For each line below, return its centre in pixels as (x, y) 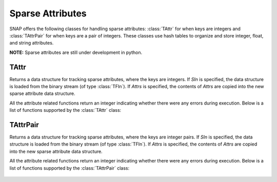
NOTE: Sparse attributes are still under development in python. (76, 52)
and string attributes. (32, 43)
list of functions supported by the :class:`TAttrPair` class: (70, 168)
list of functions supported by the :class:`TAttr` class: (65, 110)
